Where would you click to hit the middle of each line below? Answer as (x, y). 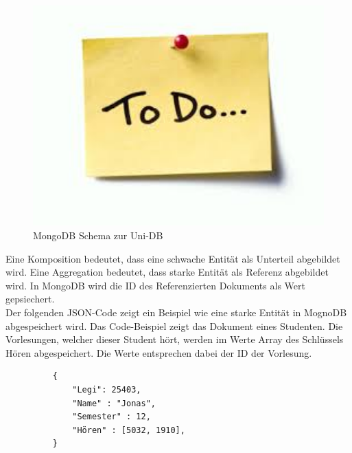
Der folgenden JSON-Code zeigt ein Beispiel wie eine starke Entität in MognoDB (176, 312)
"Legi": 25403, (107, 389)
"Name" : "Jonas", (114, 403)
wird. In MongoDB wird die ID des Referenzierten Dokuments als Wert (155, 285)
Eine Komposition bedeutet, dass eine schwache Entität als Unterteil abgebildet (173, 258)
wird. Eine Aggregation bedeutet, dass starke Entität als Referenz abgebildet (167, 272)
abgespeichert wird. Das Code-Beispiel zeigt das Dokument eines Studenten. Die (174, 325)
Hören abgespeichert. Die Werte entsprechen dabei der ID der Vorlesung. (159, 352)
